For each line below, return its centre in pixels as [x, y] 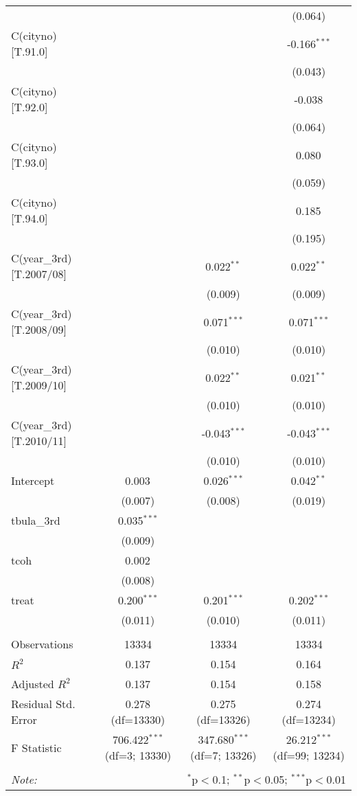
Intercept [33, 480]
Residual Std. [43, 704]
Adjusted [33, 684]
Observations [42, 644]
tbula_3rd [36, 520]
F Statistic [36, 747]
